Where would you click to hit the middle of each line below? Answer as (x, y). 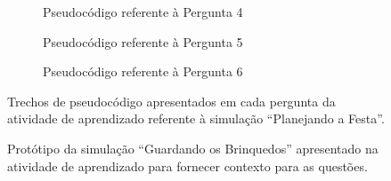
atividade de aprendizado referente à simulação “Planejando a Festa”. (196, 118)
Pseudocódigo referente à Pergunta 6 (143, 71)
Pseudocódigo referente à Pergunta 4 (143, 12)
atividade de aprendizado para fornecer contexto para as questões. (187, 165)
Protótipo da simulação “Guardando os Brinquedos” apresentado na (193, 148)
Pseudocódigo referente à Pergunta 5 (143, 41)
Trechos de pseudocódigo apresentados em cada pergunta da (171, 101)
